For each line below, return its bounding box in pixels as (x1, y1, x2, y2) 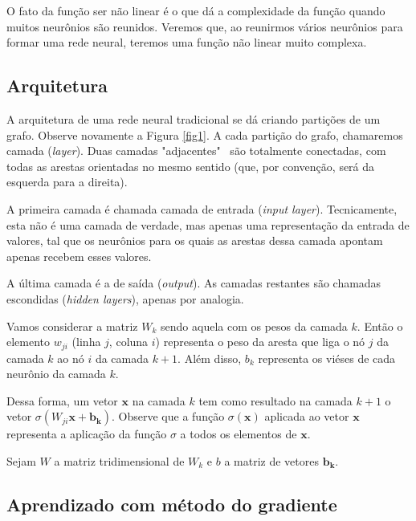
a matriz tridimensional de (54, 452, 185, 469)
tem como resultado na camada (198, 392, 353, 409)
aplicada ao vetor (264, 408, 349, 425)
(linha (71, 333, 101, 350)
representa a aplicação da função (6, 425, 167, 442)
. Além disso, (177, 349, 242, 366)
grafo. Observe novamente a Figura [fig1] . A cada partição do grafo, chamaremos (6, 126, 403, 143)
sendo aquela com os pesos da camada (161, 317, 348, 334)
